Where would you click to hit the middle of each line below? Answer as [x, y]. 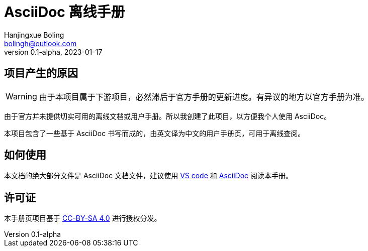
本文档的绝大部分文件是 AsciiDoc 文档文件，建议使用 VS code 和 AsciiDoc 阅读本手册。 [148, 176]
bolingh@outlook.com [40, 43]
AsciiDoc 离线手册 [65, 12]
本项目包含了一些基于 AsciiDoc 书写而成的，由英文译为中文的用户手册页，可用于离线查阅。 [155, 133]
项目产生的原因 [41, 73]
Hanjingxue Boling [34, 35]
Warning [21, 96]
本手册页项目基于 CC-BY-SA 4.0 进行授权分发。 [83, 218]
